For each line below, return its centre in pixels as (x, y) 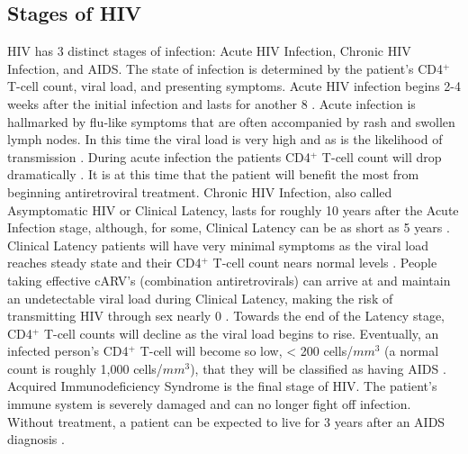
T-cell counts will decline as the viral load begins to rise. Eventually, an (241, 333)
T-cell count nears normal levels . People (325, 263)
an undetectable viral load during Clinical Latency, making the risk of (200, 298)
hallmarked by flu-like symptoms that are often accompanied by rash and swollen (231, 121)
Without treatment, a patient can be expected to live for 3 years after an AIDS (226, 421)
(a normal (412, 351)
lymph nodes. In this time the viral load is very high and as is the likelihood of (225, 139)
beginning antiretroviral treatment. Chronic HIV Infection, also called (200, 191)
